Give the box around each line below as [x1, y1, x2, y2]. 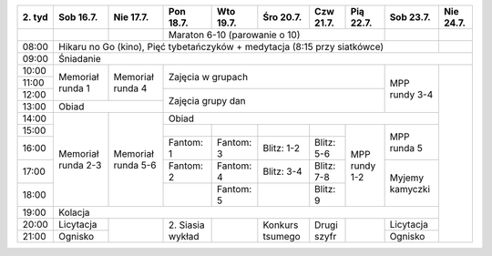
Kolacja [58, 206, 90, 219]
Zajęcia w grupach [168, 70, 249, 83]
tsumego [262, 230, 301, 242]
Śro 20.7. [262, 11, 302, 23]
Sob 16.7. [58, 11, 98, 23]
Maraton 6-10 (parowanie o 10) [168, 28, 301, 41]
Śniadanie [58, 53, 102, 65]
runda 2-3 [58, 159, 102, 171]
